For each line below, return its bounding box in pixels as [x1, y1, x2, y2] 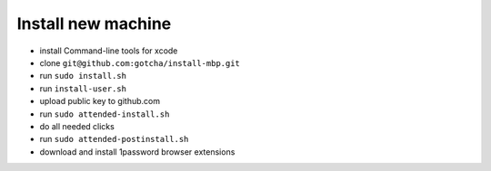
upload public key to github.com [39, 96, 161, 107]
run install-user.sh [39, 82, 127, 94]
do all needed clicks [39, 120, 115, 131]
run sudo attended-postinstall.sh [39, 134, 189, 145]
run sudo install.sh [39, 71, 127, 81]
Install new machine [16, 14, 172, 33]
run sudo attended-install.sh [39, 109, 170, 119]
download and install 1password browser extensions [39, 146, 235, 157]
